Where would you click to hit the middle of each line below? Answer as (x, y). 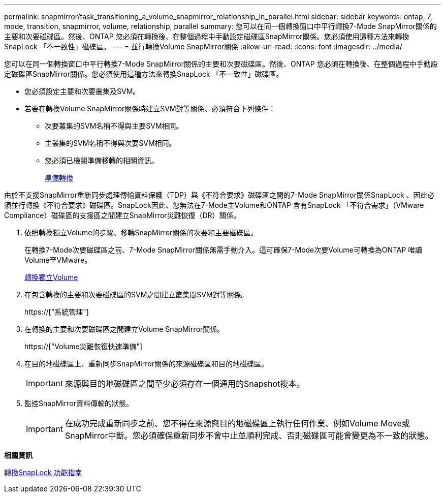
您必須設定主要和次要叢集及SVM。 (82, 91)
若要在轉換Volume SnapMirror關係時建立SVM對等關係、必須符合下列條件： (150, 108)
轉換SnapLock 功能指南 (43, 472)
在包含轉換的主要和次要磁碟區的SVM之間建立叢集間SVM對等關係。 (136, 294)
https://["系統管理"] (57, 312)
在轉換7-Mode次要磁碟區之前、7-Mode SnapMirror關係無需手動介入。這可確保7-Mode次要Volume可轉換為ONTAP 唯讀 (224, 250)
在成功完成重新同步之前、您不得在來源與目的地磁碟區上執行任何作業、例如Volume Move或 (237, 423)
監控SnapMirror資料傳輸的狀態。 (79, 403)
